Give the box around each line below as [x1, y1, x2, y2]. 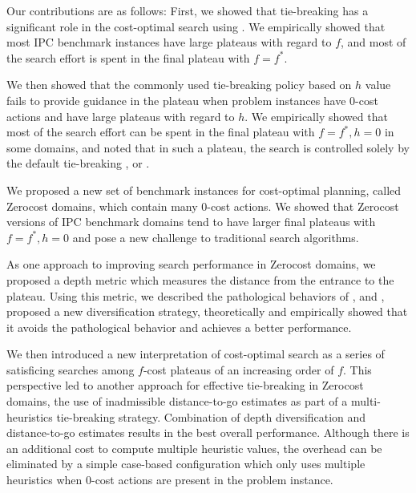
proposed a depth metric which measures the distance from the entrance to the [6, 271, 394, 288]
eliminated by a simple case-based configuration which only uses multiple [6, 455, 366, 472]
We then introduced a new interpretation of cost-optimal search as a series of [6, 346, 385, 362]
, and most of [341, 34, 406, 51]
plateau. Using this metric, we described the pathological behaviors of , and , [6, 287, 385, 304]
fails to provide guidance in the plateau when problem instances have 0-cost [6, 91, 378, 108]
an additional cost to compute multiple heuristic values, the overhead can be [6, 439, 382, 456]
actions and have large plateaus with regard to [6, 107, 235, 124]
